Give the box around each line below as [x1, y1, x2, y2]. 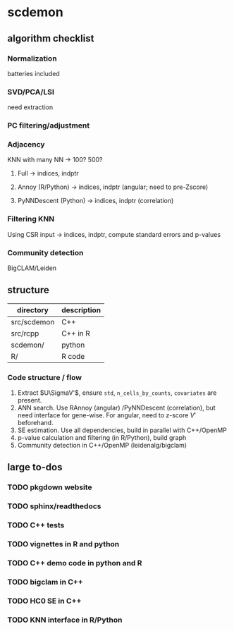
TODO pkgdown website [7, 482, 93, 492]
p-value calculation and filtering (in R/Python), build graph [17, 434, 187, 442]
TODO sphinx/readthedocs [7, 501, 101, 511]
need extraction [7, 103, 54, 111]
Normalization [7, 54, 58, 63]
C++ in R [61, 329, 90, 338]
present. [17, 396, 42, 405]
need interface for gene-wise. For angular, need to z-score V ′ [17, 411, 196, 419]
